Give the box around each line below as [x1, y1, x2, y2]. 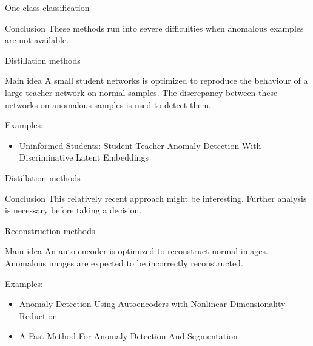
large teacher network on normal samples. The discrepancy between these [5, 86, 278, 99]
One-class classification [5, 1, 90, 13]
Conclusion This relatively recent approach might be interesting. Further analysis [5, 192, 307, 204]
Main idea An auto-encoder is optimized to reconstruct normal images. [5, 244, 268, 257]
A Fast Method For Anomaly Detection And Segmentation [19, 330, 238, 342]
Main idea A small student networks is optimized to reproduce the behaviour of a [5, 74, 308, 87]
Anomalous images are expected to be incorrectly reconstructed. [5, 256, 243, 269]
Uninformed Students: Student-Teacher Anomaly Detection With [19, 139, 261, 151]
